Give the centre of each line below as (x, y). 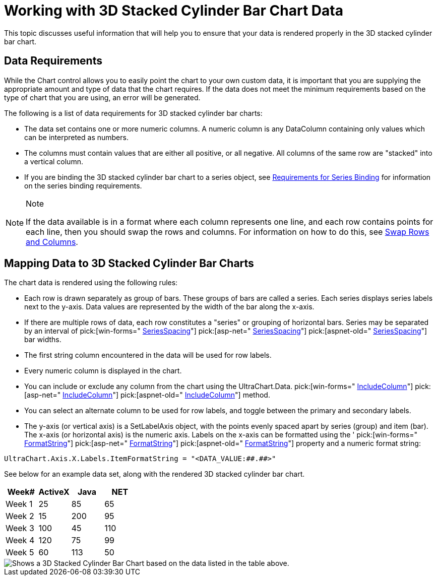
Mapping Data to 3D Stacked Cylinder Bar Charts (129, 264)
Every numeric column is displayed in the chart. (103, 371)
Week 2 (20, 516)
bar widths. (43, 340)
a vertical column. (54, 161)
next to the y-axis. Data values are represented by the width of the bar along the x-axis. (169, 307)
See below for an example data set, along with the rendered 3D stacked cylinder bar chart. (154, 474)
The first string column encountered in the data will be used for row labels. (148, 355)
